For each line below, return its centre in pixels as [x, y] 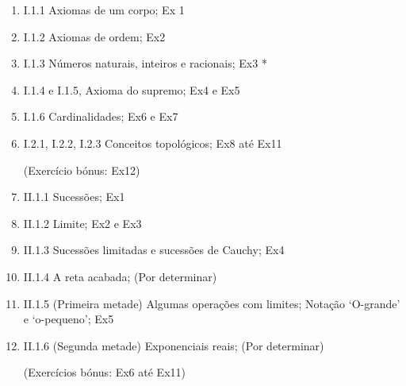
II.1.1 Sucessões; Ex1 [74, 197]
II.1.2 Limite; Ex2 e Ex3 [82, 223]
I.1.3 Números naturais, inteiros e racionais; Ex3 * [145, 63]
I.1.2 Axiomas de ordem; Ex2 [94, 36]
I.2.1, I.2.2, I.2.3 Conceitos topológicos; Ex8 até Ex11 [153, 143]
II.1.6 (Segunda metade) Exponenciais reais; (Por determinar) [174, 345]
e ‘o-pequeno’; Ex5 [69, 319]
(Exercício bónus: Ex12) [82, 170]
